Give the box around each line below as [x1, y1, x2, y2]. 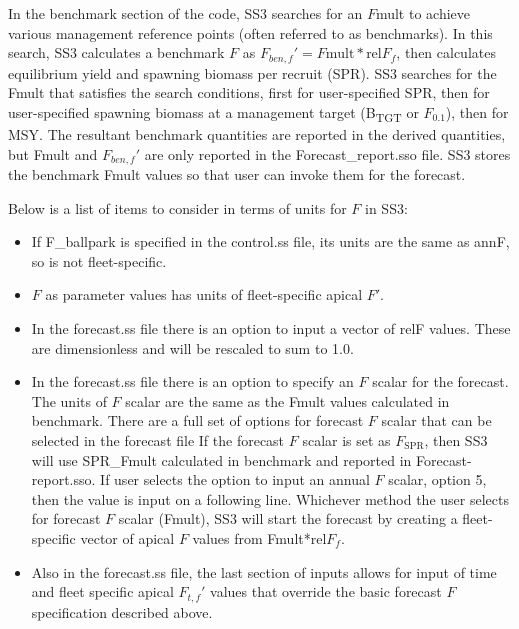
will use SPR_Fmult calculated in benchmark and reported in [31, 449, 412, 470]
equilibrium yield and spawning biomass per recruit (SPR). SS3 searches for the [8, 62, 497, 83]
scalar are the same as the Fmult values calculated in [125, 390, 450, 411]
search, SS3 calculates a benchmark [8, 42, 225, 63]
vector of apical [80, 527, 175, 548]
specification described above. [31, 601, 213, 622]
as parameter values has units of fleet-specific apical [45, 284, 363, 305]
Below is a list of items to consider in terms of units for [8, 197, 347, 218]
